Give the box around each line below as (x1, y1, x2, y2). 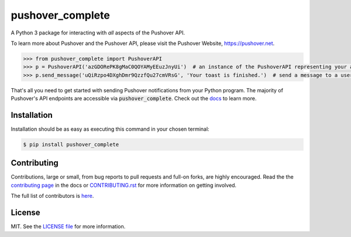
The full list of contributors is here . (11, 193, 94, 200)
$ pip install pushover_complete (23, 141, 119, 148)
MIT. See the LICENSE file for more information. (11, 223, 126, 230)
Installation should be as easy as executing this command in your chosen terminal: (11, 126, 210, 133)
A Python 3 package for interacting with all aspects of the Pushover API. (11, 29, 185, 36)
